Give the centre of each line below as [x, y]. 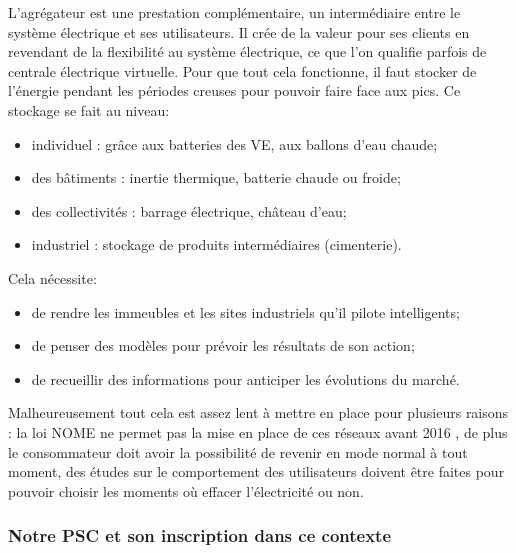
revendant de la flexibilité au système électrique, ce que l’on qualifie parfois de [247, 51]
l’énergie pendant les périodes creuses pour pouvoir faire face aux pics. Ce [234, 90]
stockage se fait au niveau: [89, 109]
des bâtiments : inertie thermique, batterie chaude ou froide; [216, 177]
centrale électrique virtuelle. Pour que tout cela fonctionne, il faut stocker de [242, 70]
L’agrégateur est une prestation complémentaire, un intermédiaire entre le [234, 12]
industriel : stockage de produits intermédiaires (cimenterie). [216, 244]
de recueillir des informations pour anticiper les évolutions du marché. [245, 378]
